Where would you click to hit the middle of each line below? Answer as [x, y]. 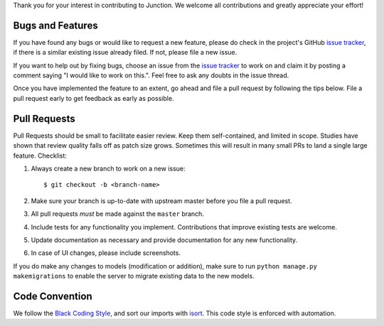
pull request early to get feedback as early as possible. [94, 98]
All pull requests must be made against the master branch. [117, 214]
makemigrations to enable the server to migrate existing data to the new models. [134, 276]
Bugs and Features [56, 25]
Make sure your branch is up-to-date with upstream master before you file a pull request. [161, 201]
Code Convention [53, 296]
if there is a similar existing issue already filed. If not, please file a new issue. [125, 53]
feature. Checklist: [40, 156]
